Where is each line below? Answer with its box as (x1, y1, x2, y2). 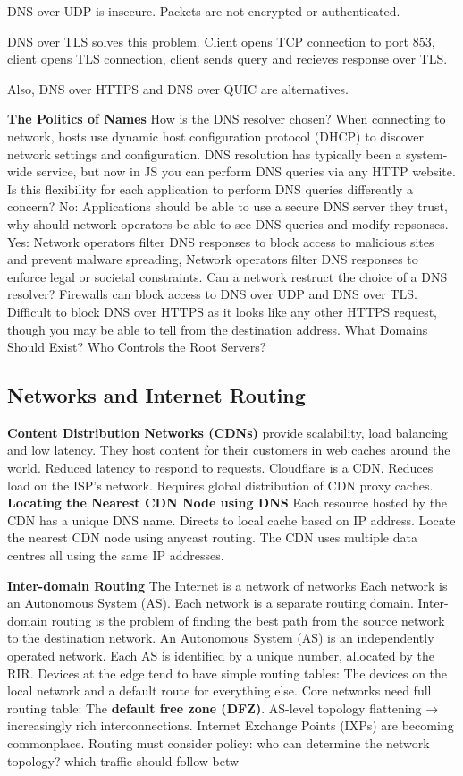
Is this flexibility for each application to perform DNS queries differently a (7, 179, 414, 198)
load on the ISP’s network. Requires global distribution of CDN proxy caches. (7, 475, 434, 494)
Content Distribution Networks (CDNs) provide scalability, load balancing (7, 422, 448, 441)
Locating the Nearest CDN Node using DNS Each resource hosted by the (7, 493, 448, 512)
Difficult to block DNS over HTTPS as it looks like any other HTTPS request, (7, 302, 437, 320)
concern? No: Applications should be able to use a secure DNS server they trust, (7, 197, 448, 216)
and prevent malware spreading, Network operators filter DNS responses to (7, 250, 418, 269)
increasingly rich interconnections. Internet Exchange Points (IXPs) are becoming (7, 716, 454, 735)
